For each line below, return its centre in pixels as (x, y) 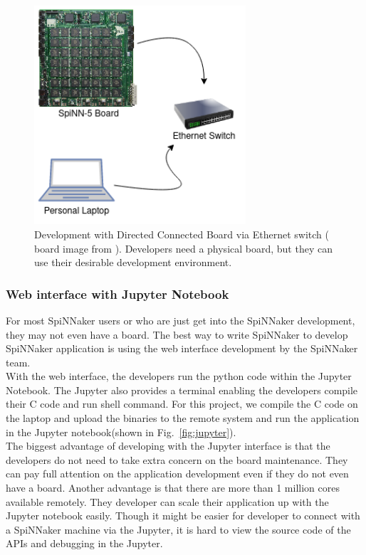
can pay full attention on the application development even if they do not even (177, 474)
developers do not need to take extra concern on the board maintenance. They (177, 459)
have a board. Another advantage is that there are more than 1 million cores (173, 488)
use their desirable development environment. (133, 262)
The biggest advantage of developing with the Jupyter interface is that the (168, 446)
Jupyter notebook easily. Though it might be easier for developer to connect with (183, 516)
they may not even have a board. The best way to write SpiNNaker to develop (177, 334)
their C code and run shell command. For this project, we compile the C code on (182, 404)
